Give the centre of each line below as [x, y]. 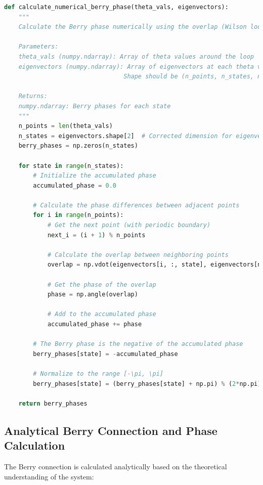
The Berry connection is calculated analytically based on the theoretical [116, 466]
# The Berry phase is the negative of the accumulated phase [138, 344]
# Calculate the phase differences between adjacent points [136, 205]
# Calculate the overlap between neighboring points [138, 255]
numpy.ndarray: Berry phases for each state [95, 106]
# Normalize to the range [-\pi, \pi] [98, 373]
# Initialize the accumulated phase [95, 176]
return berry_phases [53, 403]
